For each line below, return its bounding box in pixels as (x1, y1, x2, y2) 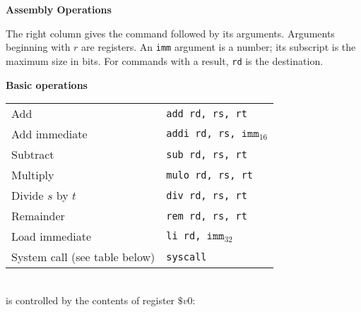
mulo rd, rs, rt (166, 169, 254, 181)
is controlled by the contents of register (6, 292, 175, 307)
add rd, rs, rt (166, 107, 247, 119)
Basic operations (6, 77, 88, 92)
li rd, (166, 230, 201, 242)
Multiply (11, 167, 54, 184)
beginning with (6, 40, 71, 54)
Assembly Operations (6, 2, 112, 16)
